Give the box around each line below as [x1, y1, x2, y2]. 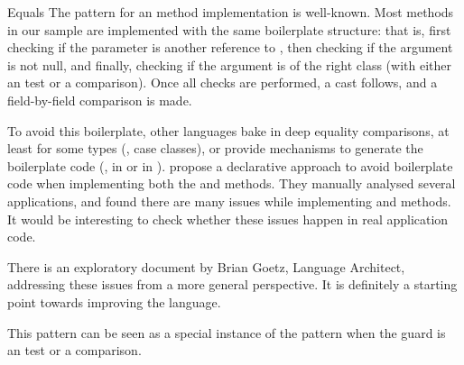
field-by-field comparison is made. [7, 90, 192, 109]
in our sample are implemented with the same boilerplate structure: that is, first [7, 20, 451, 39]
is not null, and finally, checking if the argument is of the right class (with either [7, 55, 452, 74]
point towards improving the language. [7, 292, 221, 311]
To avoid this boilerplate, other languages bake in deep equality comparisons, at [7, 121, 450, 140]
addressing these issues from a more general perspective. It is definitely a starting [7, 275, 458, 294]
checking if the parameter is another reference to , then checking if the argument [7, 38, 453, 57]
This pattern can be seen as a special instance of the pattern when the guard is [7, 323, 446, 342]
